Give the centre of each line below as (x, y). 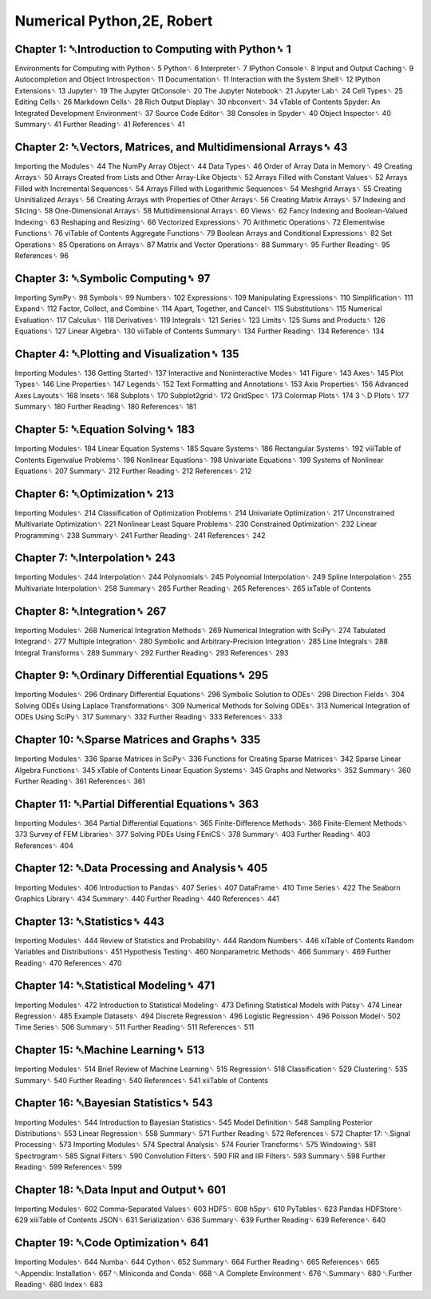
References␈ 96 (42, 256)
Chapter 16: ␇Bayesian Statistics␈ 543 (114, 1103)
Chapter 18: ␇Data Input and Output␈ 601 (121, 1190)
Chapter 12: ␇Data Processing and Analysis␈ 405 (141, 869)
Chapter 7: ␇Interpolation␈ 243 (95, 558)
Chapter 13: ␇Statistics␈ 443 (90, 921)
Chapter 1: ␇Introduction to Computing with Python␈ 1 (153, 49)
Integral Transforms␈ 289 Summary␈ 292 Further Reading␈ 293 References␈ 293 (152, 652)
